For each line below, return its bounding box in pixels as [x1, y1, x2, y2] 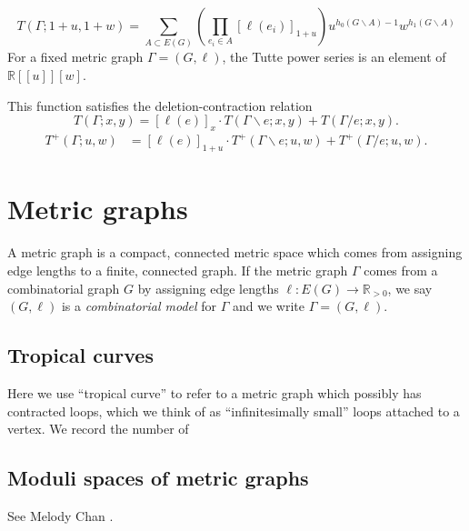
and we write [233, 296, 305, 316]
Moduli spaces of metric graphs [7, 464, 309, 492]
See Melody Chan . [7, 506, 114, 525]
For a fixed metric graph [7, 47, 144, 66]
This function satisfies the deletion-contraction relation [7, 95, 313, 115]
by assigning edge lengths [137, 278, 279, 297]
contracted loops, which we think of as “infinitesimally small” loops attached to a [7, 401, 460, 420]
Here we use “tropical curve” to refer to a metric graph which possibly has [7, 383, 422, 402]
